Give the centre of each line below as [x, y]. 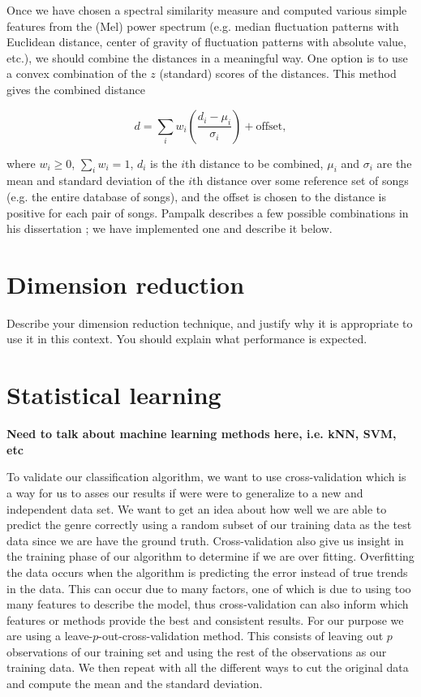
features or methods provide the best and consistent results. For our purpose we [205, 620]
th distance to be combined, [254, 163]
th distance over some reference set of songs [300, 181]
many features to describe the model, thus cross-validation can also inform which [208, 604]
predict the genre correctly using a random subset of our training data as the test [209, 525]
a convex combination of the [77, 73]
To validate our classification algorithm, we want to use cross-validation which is [206, 477]
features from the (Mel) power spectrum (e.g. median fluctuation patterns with [203, 26]
